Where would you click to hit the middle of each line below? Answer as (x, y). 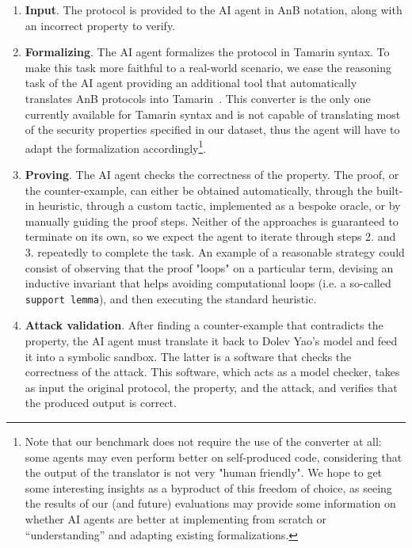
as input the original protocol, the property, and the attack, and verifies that (211, 387)
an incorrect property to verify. (100, 25)
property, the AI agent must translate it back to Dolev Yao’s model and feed (211, 341)
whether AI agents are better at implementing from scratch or (176, 518)
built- (389, 190)
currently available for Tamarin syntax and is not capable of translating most (213, 114)
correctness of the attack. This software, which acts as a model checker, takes (212, 372)
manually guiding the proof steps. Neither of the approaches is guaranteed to (212, 221)
